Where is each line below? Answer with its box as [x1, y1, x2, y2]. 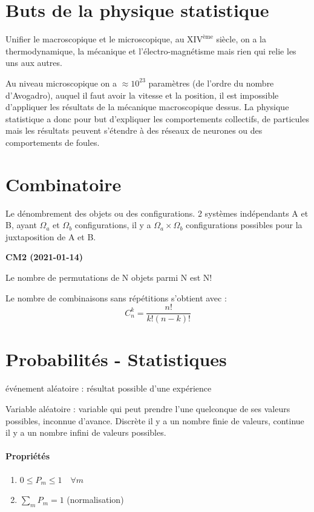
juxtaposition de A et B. [5, 230, 96, 243]
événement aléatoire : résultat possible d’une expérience [5, 382, 212, 395]
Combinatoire [5, 171, 122, 196]
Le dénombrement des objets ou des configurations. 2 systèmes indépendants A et [5, 206, 309, 219]
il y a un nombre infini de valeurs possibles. [5, 426, 166, 439]
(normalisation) [67, 493, 124, 506]
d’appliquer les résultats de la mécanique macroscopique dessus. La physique [5, 100, 289, 113]
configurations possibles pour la [186, 218, 303, 231]
